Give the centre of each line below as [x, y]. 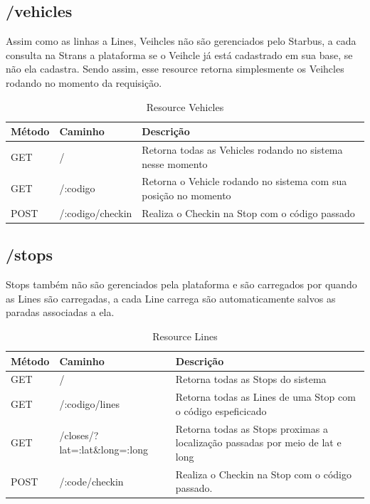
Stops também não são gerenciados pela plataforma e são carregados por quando [181, 284]
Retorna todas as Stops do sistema [251, 379]
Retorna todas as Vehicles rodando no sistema [242, 150]
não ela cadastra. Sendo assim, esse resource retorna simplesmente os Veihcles [175, 69]
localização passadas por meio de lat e [258, 442]
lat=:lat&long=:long [104, 450]
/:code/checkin [91, 481]
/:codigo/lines [89, 404]
